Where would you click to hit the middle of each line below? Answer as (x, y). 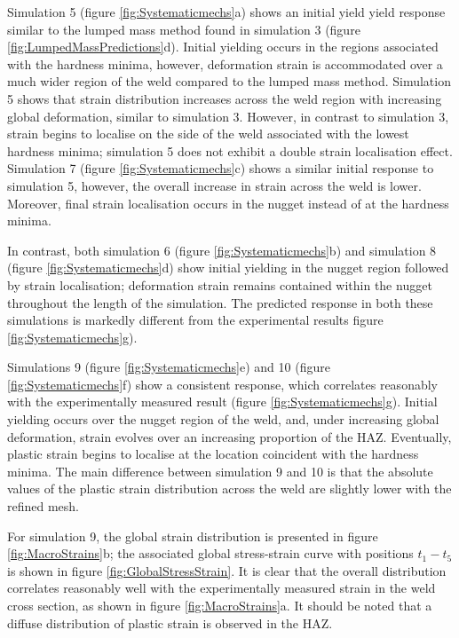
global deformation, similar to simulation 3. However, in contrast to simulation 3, (228, 116)
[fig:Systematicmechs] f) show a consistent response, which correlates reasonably (222, 384)
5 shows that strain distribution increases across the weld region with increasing (225, 98)
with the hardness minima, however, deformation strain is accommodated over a (225, 63)
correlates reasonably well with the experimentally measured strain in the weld (222, 588)
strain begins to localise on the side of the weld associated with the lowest (208, 134)
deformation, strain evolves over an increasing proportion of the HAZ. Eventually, (229, 436)
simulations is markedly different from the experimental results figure (195, 320)
